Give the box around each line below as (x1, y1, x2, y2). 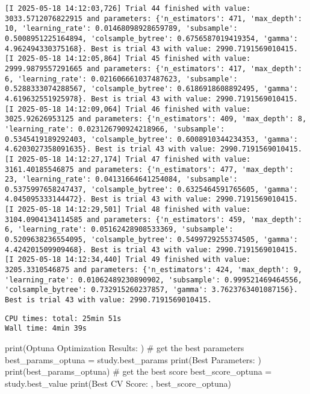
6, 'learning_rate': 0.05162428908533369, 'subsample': (5, 225, 234, 234)
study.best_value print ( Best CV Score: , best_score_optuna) (5, 377, 232, 389)
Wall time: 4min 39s (5, 324, 87, 333)
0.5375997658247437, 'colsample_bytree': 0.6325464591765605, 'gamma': (5, 185, 298, 194)
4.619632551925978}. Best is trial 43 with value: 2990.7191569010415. (5, 94, 298, 103)
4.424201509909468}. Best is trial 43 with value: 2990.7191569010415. (5, 245, 298, 254)
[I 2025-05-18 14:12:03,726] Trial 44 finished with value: (5, 4, 251, 13)
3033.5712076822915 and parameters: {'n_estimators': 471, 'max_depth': (5, 14, 302, 23)
